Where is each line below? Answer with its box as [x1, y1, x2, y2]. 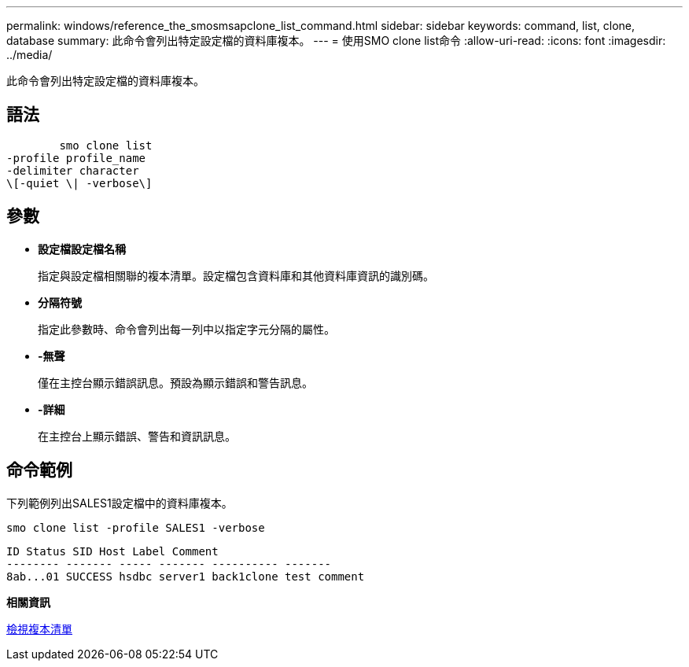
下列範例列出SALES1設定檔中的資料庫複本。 [6, 496, 233, 510]
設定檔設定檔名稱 [38, 241, 126, 256]
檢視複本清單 [6, 621, 72, 636]
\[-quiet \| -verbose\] [6, 176, 153, 190]
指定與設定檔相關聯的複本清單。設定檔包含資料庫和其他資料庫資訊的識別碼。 [38, 268, 434, 282]
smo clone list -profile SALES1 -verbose [6, 521, 265, 534]
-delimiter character [6, 164, 139, 177]
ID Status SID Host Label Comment [6, 544, 219, 558]
